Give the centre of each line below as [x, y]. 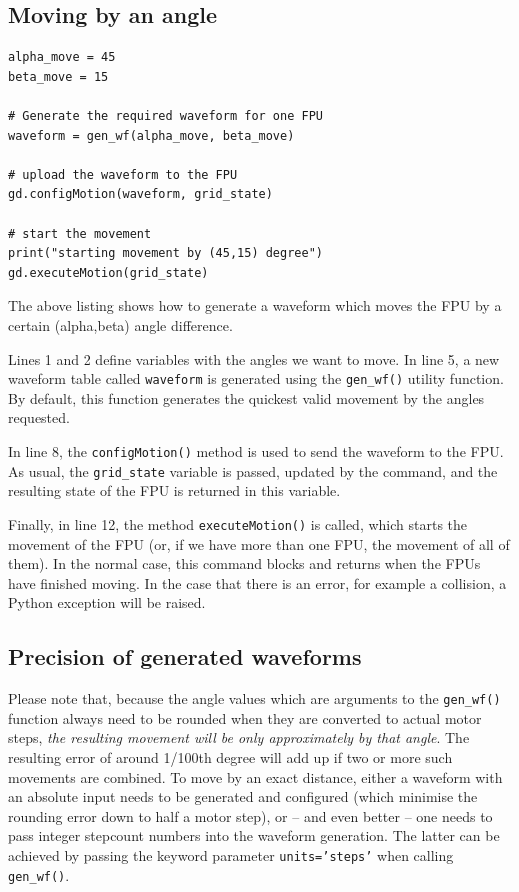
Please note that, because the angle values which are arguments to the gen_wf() [254, 698]
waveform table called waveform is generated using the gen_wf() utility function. [256, 378]
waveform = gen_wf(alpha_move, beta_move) [151, 135]
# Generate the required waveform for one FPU [165, 115]
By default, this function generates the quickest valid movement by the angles [246, 397]
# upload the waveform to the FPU [123, 174]
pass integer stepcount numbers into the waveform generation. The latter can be [254, 835]
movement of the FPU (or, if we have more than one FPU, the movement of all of [259, 543]
